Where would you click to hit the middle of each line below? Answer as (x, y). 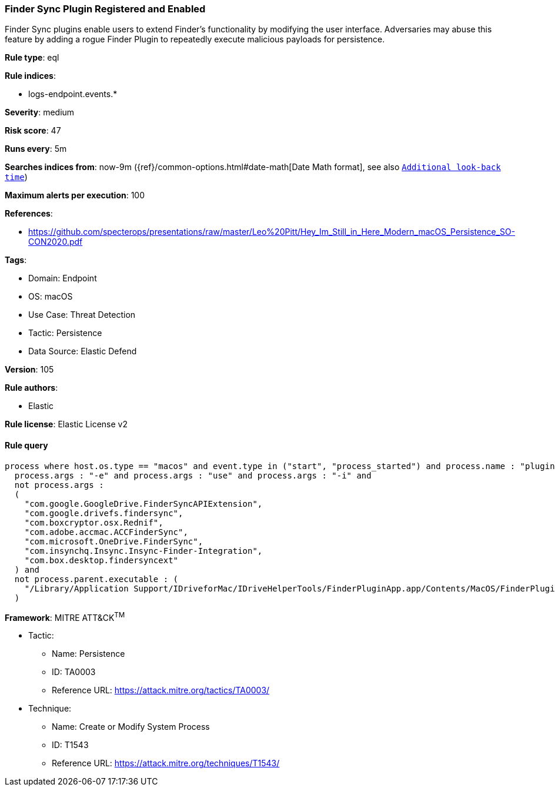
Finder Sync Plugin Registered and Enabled (105, 9)
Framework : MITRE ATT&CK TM (65, 616)
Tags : (16, 260)
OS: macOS (51, 297)
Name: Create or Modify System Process (131, 727)
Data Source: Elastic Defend (83, 351)
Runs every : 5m (36, 149)
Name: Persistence (88, 654)
